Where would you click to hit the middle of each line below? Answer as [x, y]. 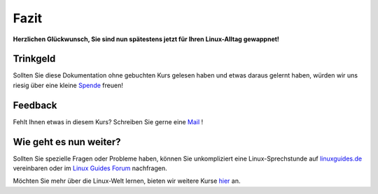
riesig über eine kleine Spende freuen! [68, 85]
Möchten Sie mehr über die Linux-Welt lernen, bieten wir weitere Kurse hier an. [127, 181]
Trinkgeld [34, 59]
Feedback [35, 105]
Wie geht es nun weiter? [67, 142]
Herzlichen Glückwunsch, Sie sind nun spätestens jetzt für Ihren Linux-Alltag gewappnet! [146, 39]
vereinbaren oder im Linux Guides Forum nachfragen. [90, 168]
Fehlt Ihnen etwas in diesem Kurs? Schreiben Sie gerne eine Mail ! [108, 121]
